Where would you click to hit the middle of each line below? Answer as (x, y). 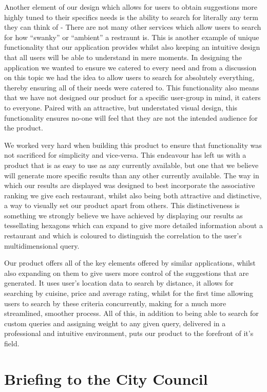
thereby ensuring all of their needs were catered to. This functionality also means (132, 87)
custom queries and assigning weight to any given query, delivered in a (115, 323)
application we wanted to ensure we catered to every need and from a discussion (130, 67)
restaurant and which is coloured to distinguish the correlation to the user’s (123, 236)
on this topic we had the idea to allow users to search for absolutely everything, (129, 77)
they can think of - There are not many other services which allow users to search (133, 27)
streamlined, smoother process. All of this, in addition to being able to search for (131, 313)
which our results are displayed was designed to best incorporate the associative (130, 185)
